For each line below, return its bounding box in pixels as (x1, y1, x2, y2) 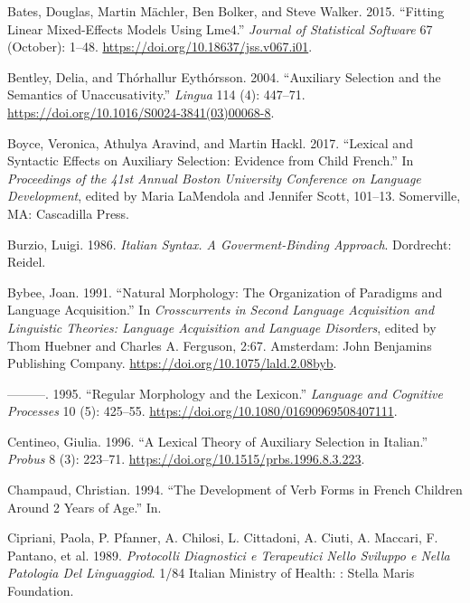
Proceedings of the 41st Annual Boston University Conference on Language (7, 168, 421, 187)
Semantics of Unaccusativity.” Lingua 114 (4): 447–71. (7, 85, 305, 104)
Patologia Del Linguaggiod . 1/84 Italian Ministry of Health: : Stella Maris (7, 563, 415, 582)
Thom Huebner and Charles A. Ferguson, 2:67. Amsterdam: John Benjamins (7, 335, 432, 354)
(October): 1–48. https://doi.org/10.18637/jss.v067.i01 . (7, 37, 313, 56)
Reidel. (7, 252, 46, 271)
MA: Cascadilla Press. (7, 203, 130, 222)
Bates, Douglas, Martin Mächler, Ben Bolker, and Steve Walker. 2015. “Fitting (7, 2, 445, 20)
